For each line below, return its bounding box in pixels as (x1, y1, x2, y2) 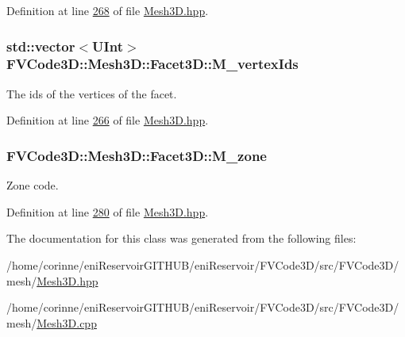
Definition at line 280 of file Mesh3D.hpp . (6, 203, 209, 220)
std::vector (6, 36, 75, 56)
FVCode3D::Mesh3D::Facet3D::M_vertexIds (6, 54, 299, 74)
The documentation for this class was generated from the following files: (6, 230, 357, 247)
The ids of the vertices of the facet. (6, 85, 177, 101)
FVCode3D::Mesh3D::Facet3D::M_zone (6, 145, 267, 165)
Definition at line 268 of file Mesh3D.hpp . (6, 2, 209, 18)
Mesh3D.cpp (37, 314, 97, 331)
